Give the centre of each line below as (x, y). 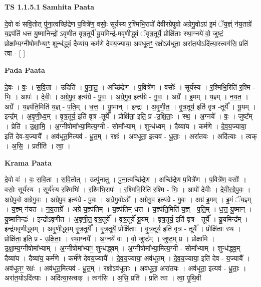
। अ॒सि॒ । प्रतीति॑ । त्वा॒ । (38, 146)
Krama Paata (28, 162)
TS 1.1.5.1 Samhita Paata (50, 7)
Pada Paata (25, 69)
